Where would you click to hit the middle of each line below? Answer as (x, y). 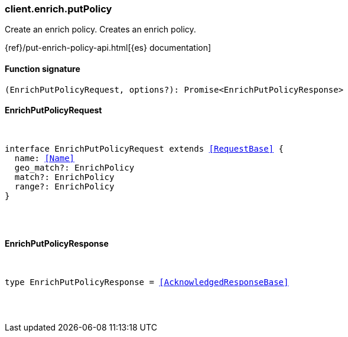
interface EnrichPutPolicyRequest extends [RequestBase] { (144, 148)
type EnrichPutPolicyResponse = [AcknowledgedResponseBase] (147, 282)
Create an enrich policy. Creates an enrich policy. (100, 30)
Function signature (43, 68)
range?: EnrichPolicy (64, 186)
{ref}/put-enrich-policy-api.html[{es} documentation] (108, 48)
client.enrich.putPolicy (58, 9)
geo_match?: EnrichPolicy (74, 167)
